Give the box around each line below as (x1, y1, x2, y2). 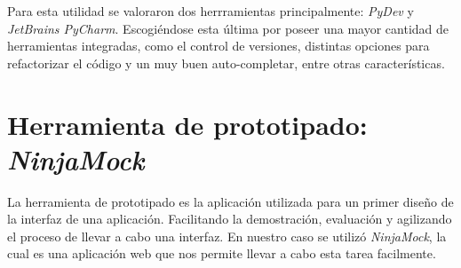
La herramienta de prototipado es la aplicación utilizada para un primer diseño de (7, 192, 454, 210)
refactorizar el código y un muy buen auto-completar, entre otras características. (7, 53, 445, 72)
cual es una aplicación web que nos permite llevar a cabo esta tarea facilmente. (7, 244, 436, 263)
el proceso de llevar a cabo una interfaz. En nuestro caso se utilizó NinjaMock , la (7, 226, 447, 245)
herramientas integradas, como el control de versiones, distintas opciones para (7, 36, 430, 55)
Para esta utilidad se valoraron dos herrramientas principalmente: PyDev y (7, 2, 414, 20)
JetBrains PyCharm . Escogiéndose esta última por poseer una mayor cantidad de (7, 19, 449, 37)
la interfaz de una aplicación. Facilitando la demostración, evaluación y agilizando (7, 209, 452, 228)
